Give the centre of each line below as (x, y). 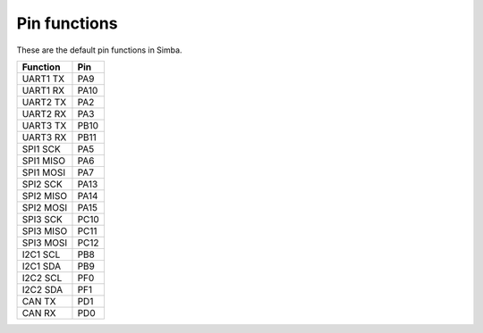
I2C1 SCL (41, 254)
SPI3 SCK (42, 219)
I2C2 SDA (42, 289)
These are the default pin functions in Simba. (99, 50)
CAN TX (39, 301)
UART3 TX (44, 125)
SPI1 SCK (42, 149)
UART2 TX (44, 102)
